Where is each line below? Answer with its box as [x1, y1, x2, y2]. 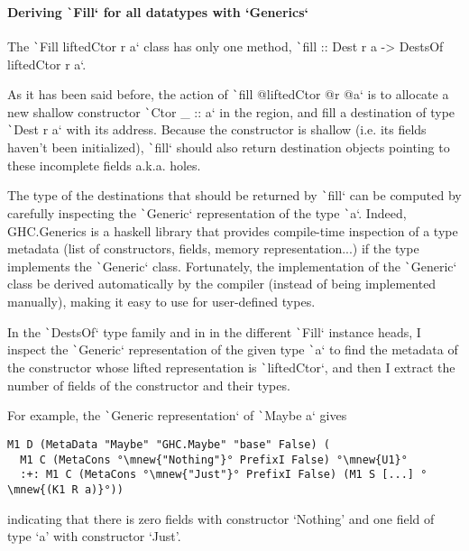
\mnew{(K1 [7, 482, 66, 496]
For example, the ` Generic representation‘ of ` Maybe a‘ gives [7, 406, 347, 425]
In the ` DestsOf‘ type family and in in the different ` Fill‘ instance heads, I [7, 322, 421, 341]
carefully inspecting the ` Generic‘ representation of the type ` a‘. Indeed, [7, 203, 407, 222]
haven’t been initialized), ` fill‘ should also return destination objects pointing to [7, 138, 450, 157]
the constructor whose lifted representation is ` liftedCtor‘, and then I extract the [7, 357, 455, 376]
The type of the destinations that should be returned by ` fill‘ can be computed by [7, 186, 462, 205]
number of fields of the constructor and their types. [7, 375, 290, 394]
